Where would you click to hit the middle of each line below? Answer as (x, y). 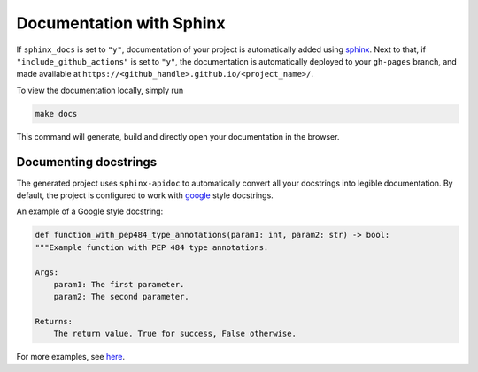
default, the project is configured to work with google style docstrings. (145, 195)
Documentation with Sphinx (121, 23)
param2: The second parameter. (121, 297)
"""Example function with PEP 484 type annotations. (152, 247)
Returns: (54, 322)
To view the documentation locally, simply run (100, 90)
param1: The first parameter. (119, 284)
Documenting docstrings (87, 162)
